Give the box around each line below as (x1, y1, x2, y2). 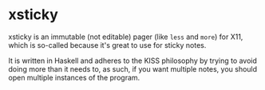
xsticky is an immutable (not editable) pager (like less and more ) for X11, (8, 32, 243, 41)
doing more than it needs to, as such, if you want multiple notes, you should (8, 64, 258, 73)
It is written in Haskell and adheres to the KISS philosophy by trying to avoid (8, 56, 258, 65)
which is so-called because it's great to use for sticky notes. (8, 40, 207, 49)
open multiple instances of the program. (8, 72, 140, 82)
